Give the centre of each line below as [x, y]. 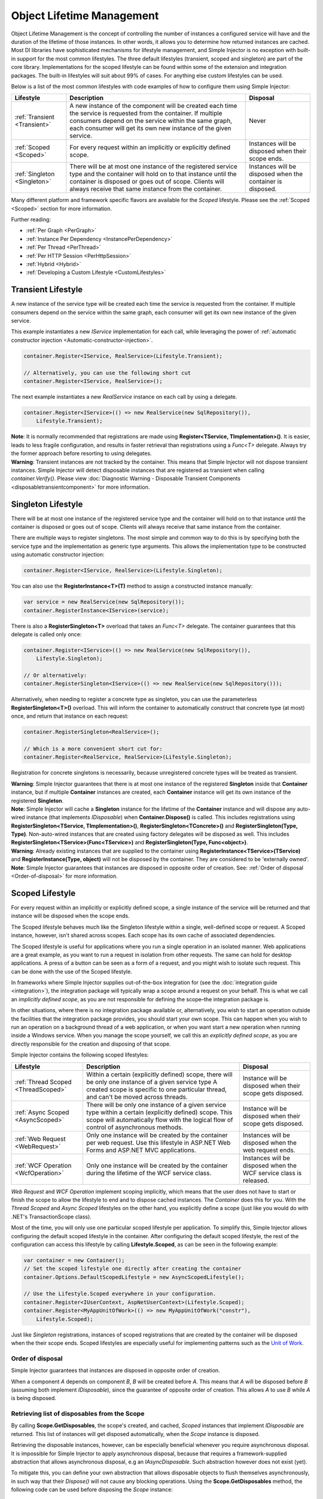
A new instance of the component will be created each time [153, 106]
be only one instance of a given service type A [152, 1082]
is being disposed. [34, 1398]
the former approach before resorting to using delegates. [81, 453]
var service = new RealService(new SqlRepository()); [104, 602]
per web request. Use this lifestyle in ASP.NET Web [158, 1142]
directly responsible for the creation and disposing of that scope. [91, 1044]
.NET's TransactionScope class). [51, 1217]
